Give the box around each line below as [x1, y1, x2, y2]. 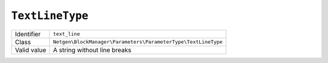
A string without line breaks [53, 45, 132, 54]
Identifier [15, 30, 41, 38]
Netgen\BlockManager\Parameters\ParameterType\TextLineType [53, 39, 223, 45]
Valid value [15, 45, 47, 54]
